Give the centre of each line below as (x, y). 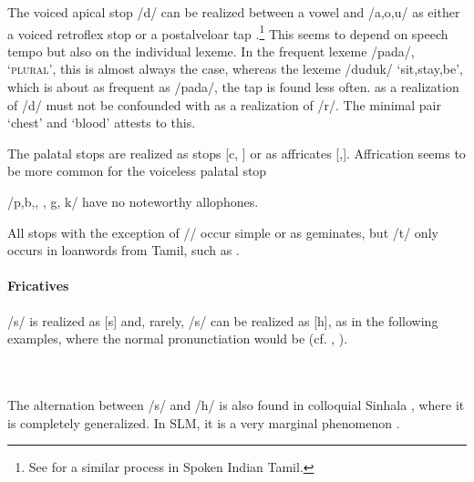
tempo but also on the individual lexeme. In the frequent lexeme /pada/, (211, 51)
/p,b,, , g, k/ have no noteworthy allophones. (133, 201)
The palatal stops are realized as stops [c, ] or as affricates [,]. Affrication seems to (237, 153)
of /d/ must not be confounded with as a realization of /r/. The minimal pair (224, 104)
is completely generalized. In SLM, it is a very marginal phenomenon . (204, 422)
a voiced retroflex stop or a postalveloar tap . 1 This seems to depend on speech (228, 32)
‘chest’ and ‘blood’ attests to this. (102, 123)
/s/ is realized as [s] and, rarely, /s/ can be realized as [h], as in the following (223, 320)
